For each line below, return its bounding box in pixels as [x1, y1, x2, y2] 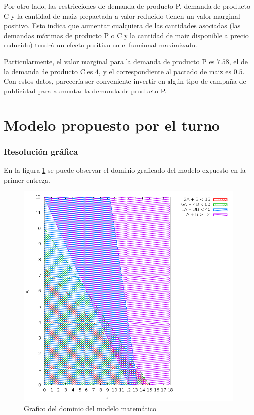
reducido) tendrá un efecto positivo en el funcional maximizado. [4, 40, 197, 50]
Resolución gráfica [4, 145, 78, 157]
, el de [229, 56, 248, 66]
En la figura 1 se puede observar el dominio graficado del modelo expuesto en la [4, 164, 246, 175]
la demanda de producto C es [4, 66, 93, 76]
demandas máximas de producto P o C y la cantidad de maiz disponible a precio [4, 30, 249, 40]
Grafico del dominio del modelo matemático [24, 403, 157, 413]
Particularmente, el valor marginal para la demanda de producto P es [4, 56, 215, 66]
